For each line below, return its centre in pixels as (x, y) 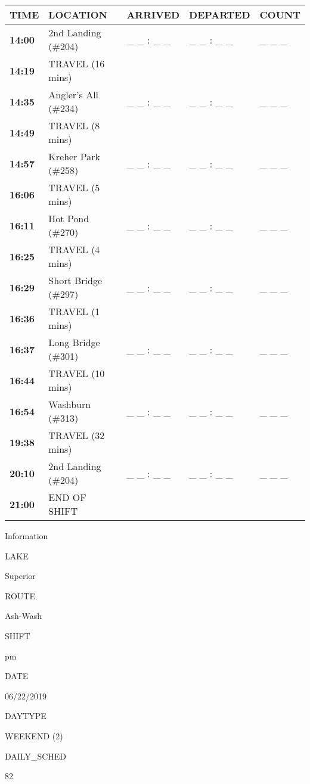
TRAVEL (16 (77, 63)
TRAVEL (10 (77, 373)
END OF (67, 497)
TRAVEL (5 (74, 187)
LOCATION (78, 15)
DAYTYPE (26, 716)
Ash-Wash (23, 616)
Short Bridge (75, 280)
